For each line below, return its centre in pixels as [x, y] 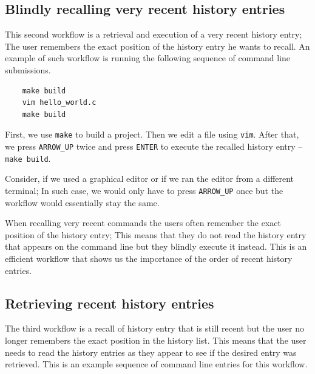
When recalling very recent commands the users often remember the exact [143, 223]
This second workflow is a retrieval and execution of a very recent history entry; [154, 34]
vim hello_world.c [59, 103]
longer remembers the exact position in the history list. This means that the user [156, 340]
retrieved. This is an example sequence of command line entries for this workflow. [156, 364]
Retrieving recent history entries [110, 303]
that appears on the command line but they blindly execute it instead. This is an [156, 246]
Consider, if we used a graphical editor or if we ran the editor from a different [150, 179]
